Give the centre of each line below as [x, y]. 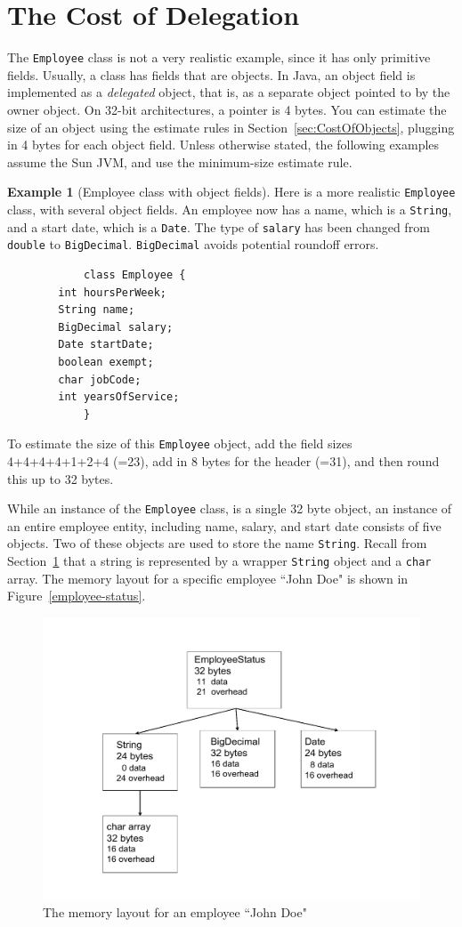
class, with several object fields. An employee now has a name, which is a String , [230, 209]
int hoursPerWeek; [112, 292]
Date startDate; [106, 345]
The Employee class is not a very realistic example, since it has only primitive [219, 57]
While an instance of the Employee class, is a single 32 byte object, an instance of [230, 508]
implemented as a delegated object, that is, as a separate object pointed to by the [229, 92]
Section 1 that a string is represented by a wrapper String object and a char [219, 561]
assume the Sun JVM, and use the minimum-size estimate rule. [180, 161]
